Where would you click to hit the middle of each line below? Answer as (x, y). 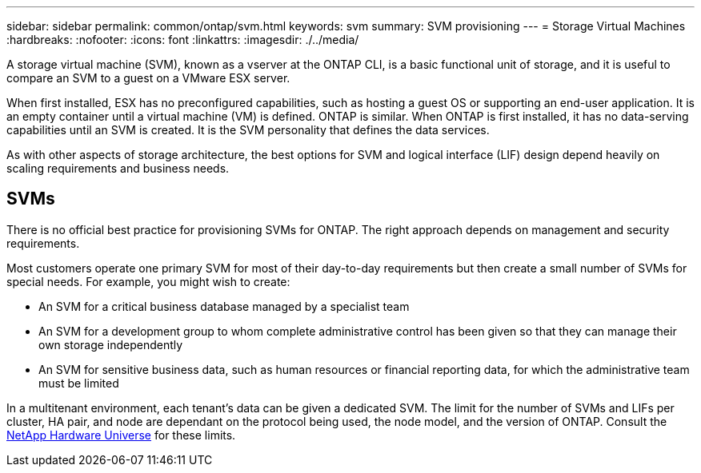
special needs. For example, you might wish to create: (148, 281)
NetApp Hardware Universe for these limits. (121, 435)
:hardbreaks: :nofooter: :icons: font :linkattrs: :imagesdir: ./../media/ (183, 40)
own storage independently (111, 344)
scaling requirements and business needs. (118, 168)
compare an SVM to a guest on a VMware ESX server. (148, 78)
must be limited (79, 383)
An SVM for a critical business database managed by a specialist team (224, 306)
